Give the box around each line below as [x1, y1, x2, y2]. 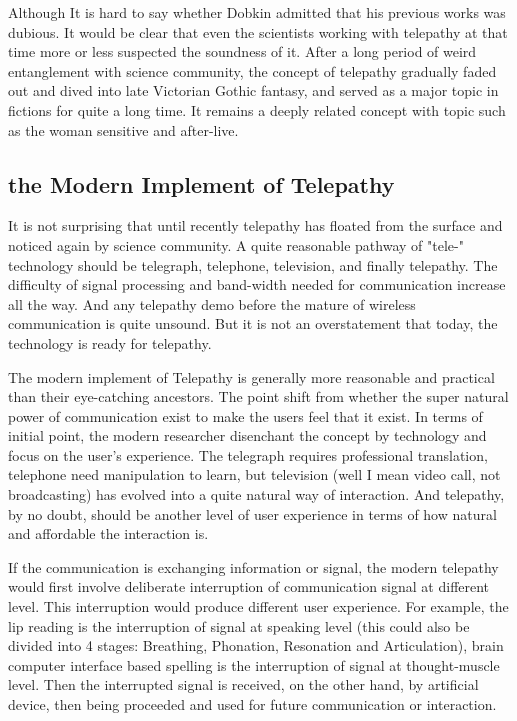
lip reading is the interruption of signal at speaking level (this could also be [8, 615, 470, 636]
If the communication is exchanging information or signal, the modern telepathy [8, 556, 499, 577]
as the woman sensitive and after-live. [8, 119, 239, 140]
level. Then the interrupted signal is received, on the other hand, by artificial [8, 674, 479, 695]
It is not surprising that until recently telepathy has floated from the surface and [8, 215, 503, 236]
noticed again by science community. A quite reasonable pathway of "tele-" [8, 234, 464, 255]
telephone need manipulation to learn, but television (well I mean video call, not [8, 464, 501, 485]
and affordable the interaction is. [8, 523, 209, 544]
